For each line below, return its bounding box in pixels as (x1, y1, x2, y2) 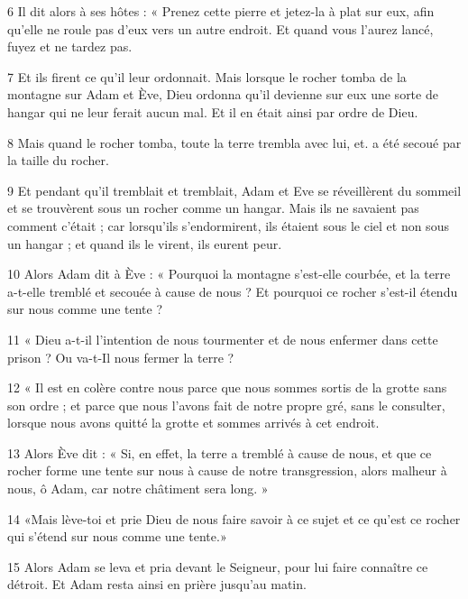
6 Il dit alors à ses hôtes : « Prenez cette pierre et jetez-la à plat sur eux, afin (7, 2, 435, 20)
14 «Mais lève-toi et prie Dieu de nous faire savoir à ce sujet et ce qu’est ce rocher (7, 509, 461, 528)
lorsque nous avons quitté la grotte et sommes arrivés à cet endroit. (7, 413, 380, 432)
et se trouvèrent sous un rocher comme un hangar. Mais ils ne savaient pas (7, 198, 419, 217)
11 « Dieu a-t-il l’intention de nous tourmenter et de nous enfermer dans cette (7, 329, 438, 348)
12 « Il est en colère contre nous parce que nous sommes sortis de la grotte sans (7, 378, 447, 397)
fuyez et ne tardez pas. (7, 37, 133, 56)
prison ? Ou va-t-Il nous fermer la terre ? (7, 347, 234, 366)
